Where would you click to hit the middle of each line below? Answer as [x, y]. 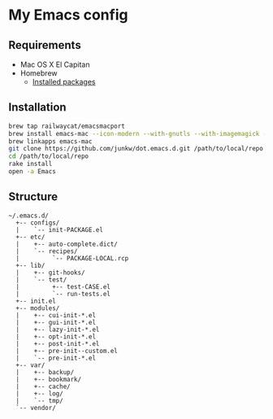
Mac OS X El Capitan [55, 64]
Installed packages [64, 82]
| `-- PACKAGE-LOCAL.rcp [72, 258]
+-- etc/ [30, 237]
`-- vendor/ [36, 408]
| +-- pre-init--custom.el [67, 351]
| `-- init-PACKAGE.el [60, 229]
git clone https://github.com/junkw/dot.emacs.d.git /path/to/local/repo [136, 149]
